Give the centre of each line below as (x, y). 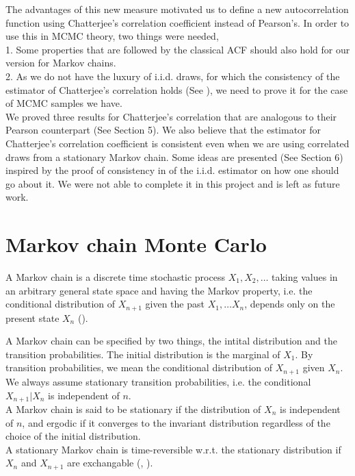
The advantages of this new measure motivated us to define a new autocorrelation (177, 9)
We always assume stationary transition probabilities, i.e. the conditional (158, 381)
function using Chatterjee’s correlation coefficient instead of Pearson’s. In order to (177, 22)
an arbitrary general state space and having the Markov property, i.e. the (159, 290)
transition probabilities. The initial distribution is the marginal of (143, 354)
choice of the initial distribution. (73, 436)
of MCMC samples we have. (64, 103)
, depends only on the (290, 304)
